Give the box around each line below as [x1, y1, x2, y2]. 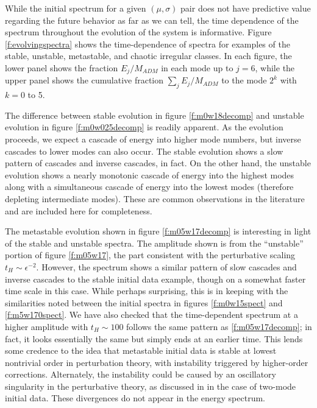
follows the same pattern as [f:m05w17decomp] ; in [126, 320, 312, 332]
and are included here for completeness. [5, 204, 152, 217]
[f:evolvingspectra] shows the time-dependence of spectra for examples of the [5, 37, 290, 50]
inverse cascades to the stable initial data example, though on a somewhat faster [5, 272, 306, 285]
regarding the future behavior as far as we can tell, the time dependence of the [5, 13, 299, 26]
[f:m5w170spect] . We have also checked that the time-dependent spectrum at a [5, 308, 298, 321]
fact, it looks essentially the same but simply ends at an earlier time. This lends [5, 332, 303, 345]
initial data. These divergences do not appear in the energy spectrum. [5, 392, 265, 404]
